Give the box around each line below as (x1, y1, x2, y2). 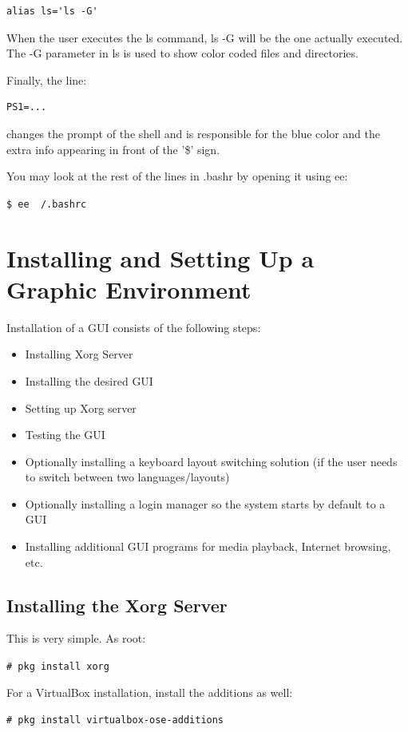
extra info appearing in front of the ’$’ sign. (6, 140, 220, 157)
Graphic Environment (6, 272, 252, 305)
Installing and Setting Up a (6, 241, 315, 274)
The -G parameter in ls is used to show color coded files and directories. (6, 45, 358, 61)
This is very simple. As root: (6, 630, 146, 647)
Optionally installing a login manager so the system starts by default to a (25, 495, 386, 512)
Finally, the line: (6, 71, 87, 88)
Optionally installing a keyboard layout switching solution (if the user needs (25, 453, 398, 469)
